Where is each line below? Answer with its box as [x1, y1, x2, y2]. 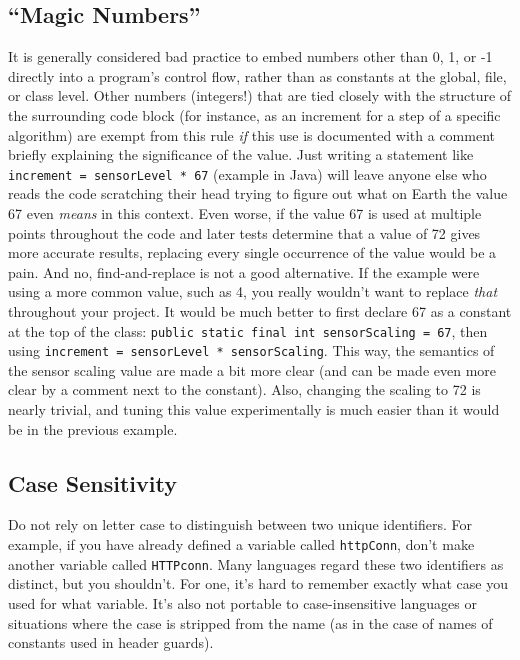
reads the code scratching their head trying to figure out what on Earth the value [8, 183, 508, 204]
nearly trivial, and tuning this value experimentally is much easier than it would [8, 399, 500, 420]
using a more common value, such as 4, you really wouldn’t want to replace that [8, 281, 498, 302]
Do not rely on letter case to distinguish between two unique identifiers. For [8, 514, 473, 535]
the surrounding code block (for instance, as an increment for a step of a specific [8, 104, 501, 125]
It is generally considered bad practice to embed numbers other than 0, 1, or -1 [8, 46, 493, 67]
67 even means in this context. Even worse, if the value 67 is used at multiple [8, 203, 482, 224]
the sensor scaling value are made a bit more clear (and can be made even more [8, 359, 497, 380]
